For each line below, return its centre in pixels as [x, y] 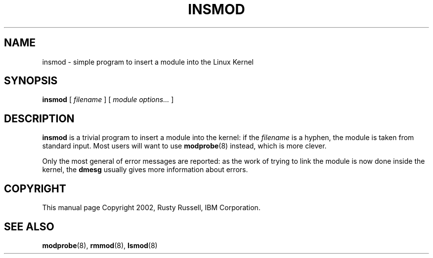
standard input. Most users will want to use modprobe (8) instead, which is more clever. [184, 146]
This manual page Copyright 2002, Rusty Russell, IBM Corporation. [151, 208]
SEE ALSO [29, 226]
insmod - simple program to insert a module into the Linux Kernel [148, 62]
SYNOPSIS [31, 81]
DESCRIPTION [39, 118]
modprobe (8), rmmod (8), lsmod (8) [100, 245]
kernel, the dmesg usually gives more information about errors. [145, 170]
